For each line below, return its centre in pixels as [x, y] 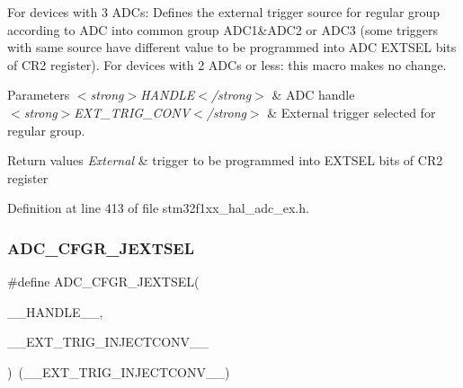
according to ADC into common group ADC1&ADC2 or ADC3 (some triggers [223, 29]
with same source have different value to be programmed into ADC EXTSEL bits [232, 47]
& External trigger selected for [352, 112]
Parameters [39, 95]
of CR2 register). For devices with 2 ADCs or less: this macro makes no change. [227, 64]
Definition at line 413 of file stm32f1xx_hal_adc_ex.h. [158, 208]
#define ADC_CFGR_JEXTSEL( [103, 282]
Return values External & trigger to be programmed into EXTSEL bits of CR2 [225, 160]
